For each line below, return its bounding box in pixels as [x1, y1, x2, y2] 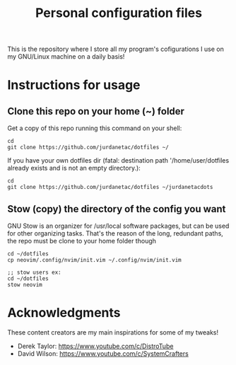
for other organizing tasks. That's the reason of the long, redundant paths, [7, 229, 224, 238]
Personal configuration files [35, 5, 203, 21]
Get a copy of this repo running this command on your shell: [7, 124, 182, 132]
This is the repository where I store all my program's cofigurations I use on [7, 45, 224, 54]
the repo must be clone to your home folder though [7, 237, 157, 245]
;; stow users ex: [7, 269, 61, 276]
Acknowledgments [7, 305, 122, 321]
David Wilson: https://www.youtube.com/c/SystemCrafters [17, 349, 189, 358]
